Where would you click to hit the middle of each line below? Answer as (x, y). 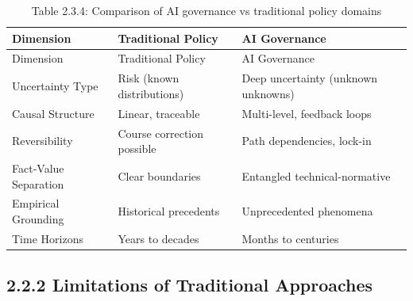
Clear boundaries (159, 175)
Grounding (38, 219)
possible (137, 149)
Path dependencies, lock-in (307, 141)
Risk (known (149, 78)
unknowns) (268, 93)
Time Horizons (48, 238)
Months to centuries (290, 238)
